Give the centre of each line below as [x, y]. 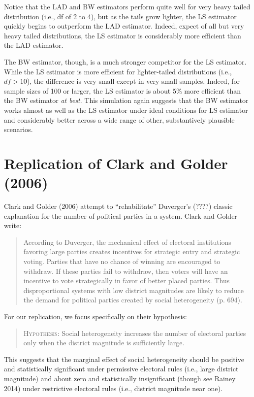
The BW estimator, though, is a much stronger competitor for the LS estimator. [125, 61]
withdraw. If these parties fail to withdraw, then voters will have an [126, 271]
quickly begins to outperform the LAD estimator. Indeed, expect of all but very [124, 26]
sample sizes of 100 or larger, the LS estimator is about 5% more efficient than [122, 90]
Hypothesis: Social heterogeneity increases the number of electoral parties [135, 333]
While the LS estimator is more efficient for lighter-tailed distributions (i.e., [118, 71]
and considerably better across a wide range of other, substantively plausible [119, 119]
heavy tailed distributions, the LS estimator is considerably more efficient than [123, 35]
